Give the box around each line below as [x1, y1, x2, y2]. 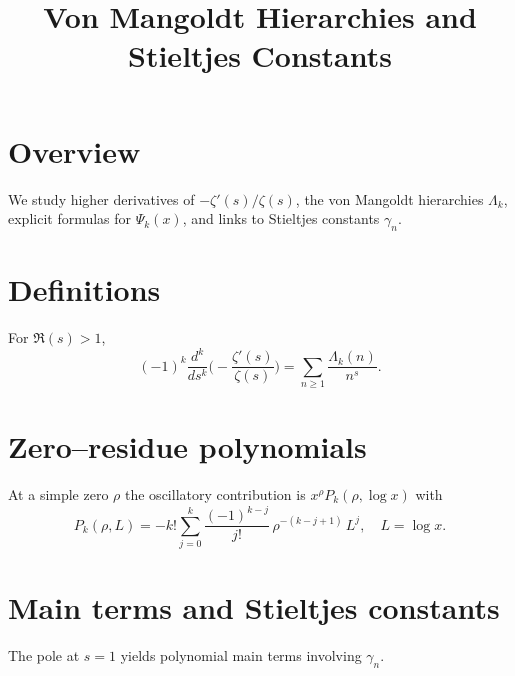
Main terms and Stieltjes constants [8, 587, 500, 628]
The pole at [8, 645, 80, 666]
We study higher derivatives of [8, 188, 195, 209]
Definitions [8, 269, 161, 310]
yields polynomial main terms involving [120, 645, 362, 666]
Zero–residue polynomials [8, 426, 367, 467]
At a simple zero [8, 484, 109, 505]
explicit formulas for [8, 208, 132, 229]
